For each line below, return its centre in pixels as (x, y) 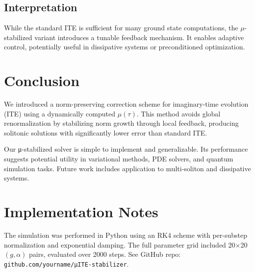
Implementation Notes (81, 212)
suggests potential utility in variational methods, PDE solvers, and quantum (119, 159)
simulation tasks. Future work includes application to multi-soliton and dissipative (127, 168)
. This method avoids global (178, 113)
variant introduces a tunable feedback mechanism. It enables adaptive (139, 37)
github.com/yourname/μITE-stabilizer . (66, 263)
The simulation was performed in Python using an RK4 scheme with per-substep (126, 235)
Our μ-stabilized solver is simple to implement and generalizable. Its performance (126, 149)
